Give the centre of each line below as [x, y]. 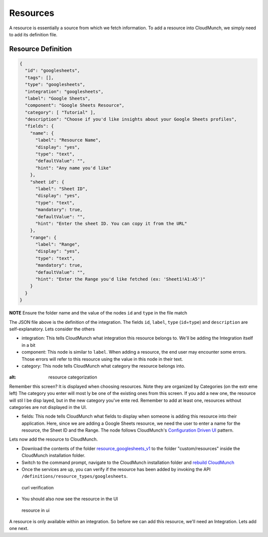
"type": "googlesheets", [55, 85]
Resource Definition [40, 49]
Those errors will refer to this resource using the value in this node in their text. [102, 359]
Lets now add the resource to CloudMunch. [54, 439]
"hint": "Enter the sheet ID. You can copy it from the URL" [111, 223]
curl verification [38, 487]
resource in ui [35, 510]
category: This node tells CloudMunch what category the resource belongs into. [103, 366]
